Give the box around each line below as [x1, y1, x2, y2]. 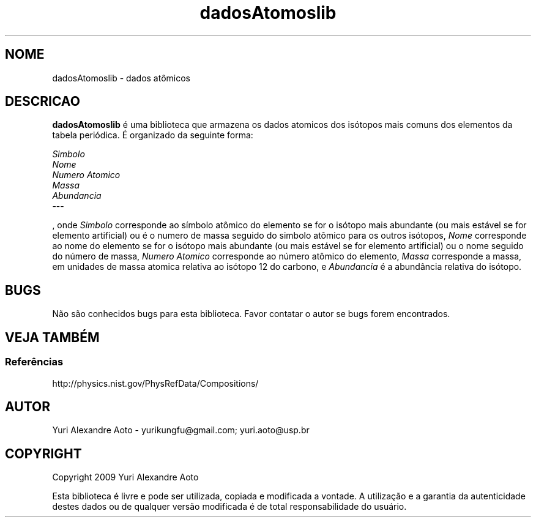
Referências [5, 356, 64, 368]
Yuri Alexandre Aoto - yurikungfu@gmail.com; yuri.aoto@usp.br [52, 425, 310, 436]
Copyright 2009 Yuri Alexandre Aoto [52, 472, 199, 483]
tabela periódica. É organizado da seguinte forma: [52, 130, 253, 141]
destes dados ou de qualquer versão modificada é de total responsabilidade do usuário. [52, 501, 407, 512]
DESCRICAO [5, 94, 80, 110]
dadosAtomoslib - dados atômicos [52, 72, 190, 83]
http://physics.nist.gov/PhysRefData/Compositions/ [52, 378, 259, 389]
